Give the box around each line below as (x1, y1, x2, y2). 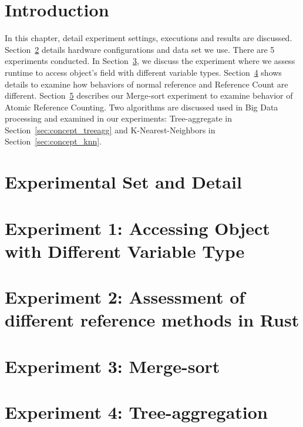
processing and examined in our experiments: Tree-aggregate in (5, 112, 232, 125)
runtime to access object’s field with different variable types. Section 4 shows (5, 66, 282, 78)
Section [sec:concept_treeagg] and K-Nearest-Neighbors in (5, 123, 216, 136)
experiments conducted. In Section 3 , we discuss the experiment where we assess (5, 55, 295, 67)
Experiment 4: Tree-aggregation (5, 400, 268, 424)
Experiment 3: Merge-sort (5, 354, 220, 378)
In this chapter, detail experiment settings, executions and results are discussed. (5, 32, 292, 44)
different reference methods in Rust (5, 308, 299, 332)
